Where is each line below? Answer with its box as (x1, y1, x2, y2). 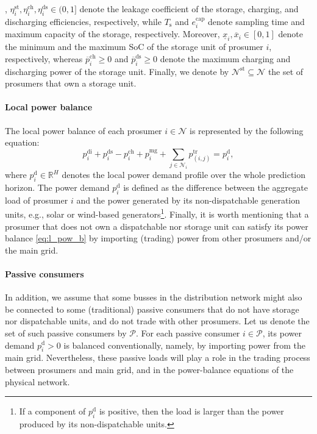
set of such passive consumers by (5, 326, 127, 339)
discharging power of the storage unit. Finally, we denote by (5, 65, 229, 77)
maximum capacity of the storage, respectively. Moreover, (5, 27, 220, 40)
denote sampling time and (208, 15, 305, 27)
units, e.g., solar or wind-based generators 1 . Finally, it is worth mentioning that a (5, 206, 309, 220)
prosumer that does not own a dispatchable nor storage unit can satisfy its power (5, 219, 308, 232)
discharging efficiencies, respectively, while (5, 15, 162, 27)
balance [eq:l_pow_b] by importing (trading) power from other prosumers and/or (5, 232, 312, 244)
